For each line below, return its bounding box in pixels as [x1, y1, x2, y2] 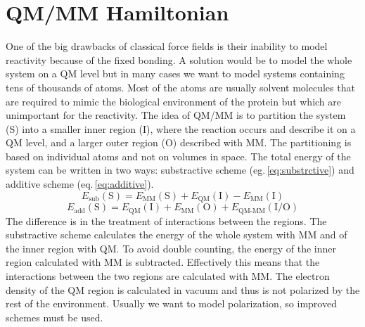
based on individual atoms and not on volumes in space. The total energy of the [6, 148, 351, 163]
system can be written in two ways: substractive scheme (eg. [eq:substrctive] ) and [6, 162, 354, 177]
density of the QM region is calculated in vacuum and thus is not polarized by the [6, 282, 360, 297]
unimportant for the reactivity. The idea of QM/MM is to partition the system [6, 108, 346, 122]
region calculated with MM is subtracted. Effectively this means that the [6, 255, 320, 269]
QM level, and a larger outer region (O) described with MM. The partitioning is [6, 135, 352, 150]
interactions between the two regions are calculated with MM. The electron [6, 268, 330, 283]
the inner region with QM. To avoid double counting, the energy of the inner [6, 241, 336, 255]
